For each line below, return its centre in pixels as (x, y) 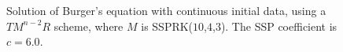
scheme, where (89, 26)
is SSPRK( (167, 26)
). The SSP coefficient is (279, 26)
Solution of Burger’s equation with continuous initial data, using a (166, 10)
